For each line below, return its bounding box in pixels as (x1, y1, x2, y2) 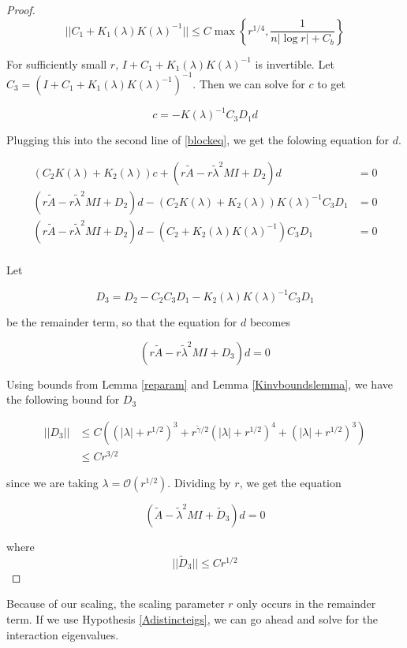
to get (317, 75, 345, 91)
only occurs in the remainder (237, 595, 376, 612)
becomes (249, 314, 290, 330)
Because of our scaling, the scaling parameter (6, 595, 225, 612)
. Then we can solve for (192, 75, 305, 91)
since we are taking (6, 474, 99, 490)
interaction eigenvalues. (6, 626, 119, 642)
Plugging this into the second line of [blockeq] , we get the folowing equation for (6, 132, 389, 148)
